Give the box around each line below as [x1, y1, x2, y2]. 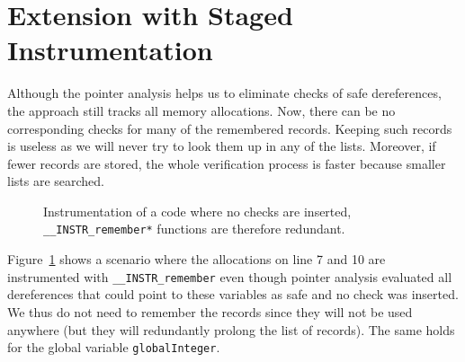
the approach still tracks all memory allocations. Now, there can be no [7, 101, 396, 119]
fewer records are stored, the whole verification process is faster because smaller [7, 154, 446, 172]
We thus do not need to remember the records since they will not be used [7, 302, 413, 321]
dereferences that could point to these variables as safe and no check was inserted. [7, 285, 459, 304]
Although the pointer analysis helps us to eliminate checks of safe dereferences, [7, 84, 442, 102]
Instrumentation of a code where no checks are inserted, [43, 201, 352, 220]
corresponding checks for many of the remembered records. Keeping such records [7, 119, 452, 137]
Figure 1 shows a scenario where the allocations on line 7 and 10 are [7, 250, 386, 269]
